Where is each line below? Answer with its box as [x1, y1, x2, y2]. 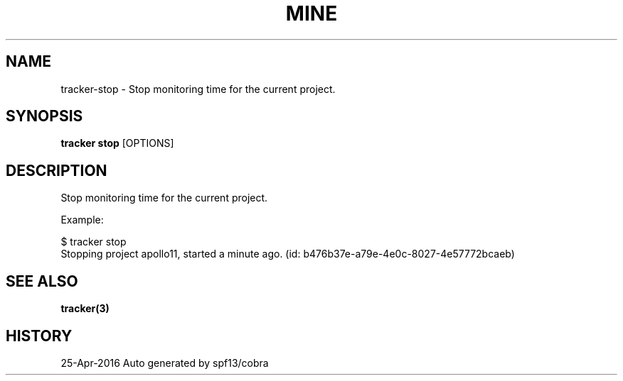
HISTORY [6, 326, 73, 345]
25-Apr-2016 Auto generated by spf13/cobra [60, 356, 269, 369]
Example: [60, 214, 104, 226]
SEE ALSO [6, 272, 78, 290]
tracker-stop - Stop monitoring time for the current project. [60, 82, 336, 95]
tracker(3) [60, 302, 110, 315]
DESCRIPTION [6, 161, 107, 180]
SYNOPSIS [6, 107, 83, 126]
